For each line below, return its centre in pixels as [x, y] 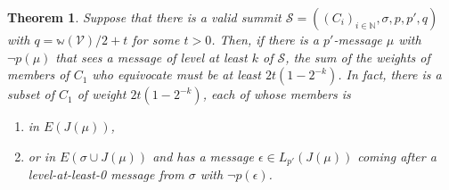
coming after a [397, 156]
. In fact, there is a [390, 74]
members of [38, 74]
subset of [31, 94]
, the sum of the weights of [358, 57]
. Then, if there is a [265, 39]
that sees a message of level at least [151, 57]
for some [156, 39]
